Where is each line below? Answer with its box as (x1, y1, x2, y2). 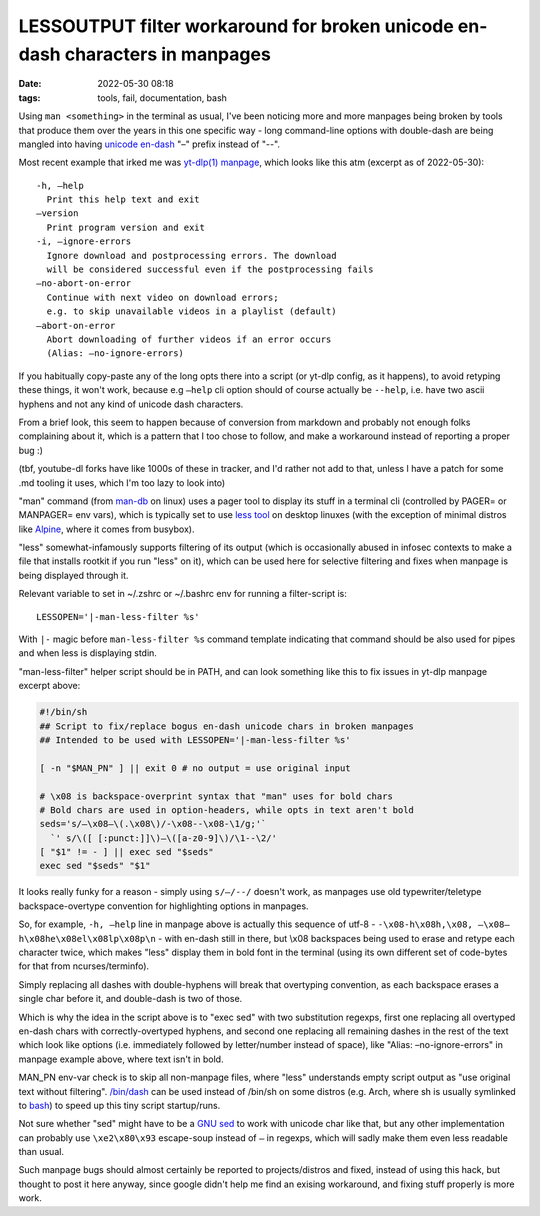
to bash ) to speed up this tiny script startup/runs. (18, 1099, 221, 1111)
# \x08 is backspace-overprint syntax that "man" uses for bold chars (39, 790, 394, 802)
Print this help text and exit (46, 194, 200, 205)
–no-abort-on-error (36, 278, 132, 289)
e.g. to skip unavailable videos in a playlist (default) (46, 306, 337, 317)
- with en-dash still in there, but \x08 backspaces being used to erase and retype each (158, 932, 515, 944)
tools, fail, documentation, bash (97, 91, 227, 104)
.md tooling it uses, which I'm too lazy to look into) (18, 476, 226, 489)
